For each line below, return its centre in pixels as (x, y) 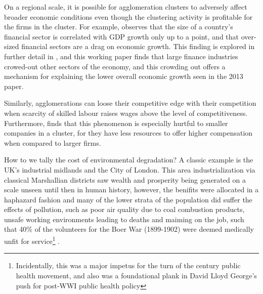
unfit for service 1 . (32, 240)
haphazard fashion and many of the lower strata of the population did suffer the (128, 199)
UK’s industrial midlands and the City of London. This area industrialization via (130, 169)
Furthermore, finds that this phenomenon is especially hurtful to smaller (116, 123)
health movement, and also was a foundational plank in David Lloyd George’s (136, 275)
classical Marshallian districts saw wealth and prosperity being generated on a (125, 179)
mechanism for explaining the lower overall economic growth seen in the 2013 (124, 76)
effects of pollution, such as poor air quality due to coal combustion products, (124, 209)
